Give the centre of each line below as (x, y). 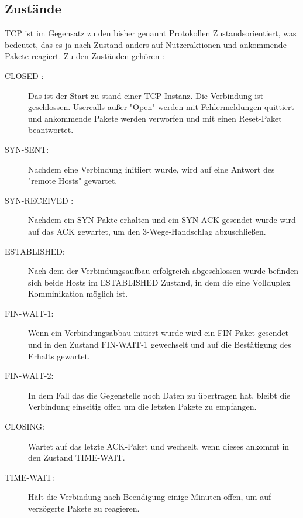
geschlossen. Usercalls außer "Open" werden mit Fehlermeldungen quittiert (161, 107)
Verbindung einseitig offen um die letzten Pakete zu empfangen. (142, 406)
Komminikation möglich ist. (78, 294)
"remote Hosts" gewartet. (73, 181)
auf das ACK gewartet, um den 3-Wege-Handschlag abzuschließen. (147, 231)
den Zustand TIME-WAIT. (77, 457)
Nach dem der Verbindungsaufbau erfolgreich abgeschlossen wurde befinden (163, 271)
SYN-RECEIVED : (39, 200)
